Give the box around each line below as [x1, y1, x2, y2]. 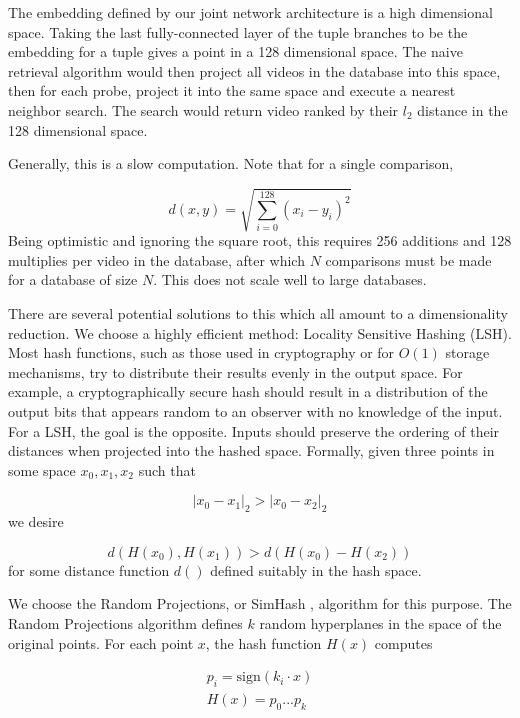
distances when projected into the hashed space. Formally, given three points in [8, 440, 495, 461]
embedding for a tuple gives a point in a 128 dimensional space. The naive [8, 41, 463, 62]
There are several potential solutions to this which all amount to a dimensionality [8, 303, 508, 324]
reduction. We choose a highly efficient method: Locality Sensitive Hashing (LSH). [8, 322, 512, 343]
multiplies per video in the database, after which [8, 249, 305, 270]
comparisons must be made [325, 249, 492, 270]
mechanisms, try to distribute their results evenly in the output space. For [8, 361, 463, 382]
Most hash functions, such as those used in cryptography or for [8, 342, 395, 363]
